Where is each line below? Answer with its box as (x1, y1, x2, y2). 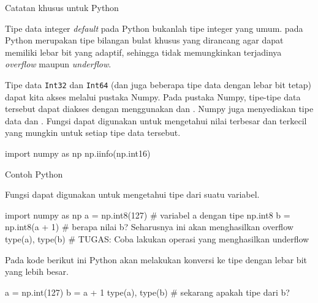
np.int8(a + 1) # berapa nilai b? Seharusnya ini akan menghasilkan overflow (5, 220, 293, 233)
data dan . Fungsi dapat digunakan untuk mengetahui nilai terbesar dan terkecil (5, 114, 307, 127)
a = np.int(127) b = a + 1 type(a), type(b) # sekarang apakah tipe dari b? (5, 285, 290, 298)
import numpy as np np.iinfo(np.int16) (5, 147, 151, 159)
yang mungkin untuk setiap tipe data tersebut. (5, 126, 181, 139)
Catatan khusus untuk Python (5, 1, 119, 13)
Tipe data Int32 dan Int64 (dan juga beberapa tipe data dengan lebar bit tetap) (5, 78, 311, 91)
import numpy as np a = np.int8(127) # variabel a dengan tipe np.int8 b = (5, 208, 290, 221)
